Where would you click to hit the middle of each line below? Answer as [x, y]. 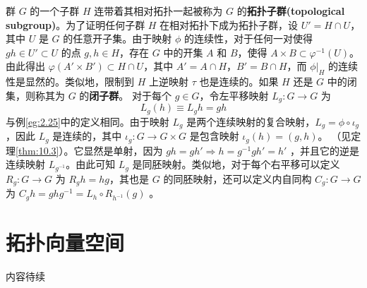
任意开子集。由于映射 [122, 38]
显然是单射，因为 [123, 150]
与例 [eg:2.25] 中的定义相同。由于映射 [88, 121]
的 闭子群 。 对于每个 [126, 95]
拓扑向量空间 [65, 242]
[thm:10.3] [37, 150]
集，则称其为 [35, 95]
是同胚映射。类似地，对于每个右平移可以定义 [236, 164]
